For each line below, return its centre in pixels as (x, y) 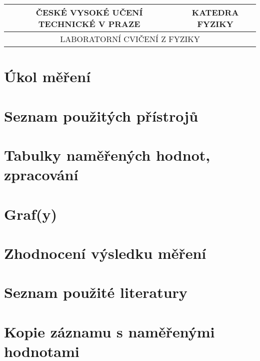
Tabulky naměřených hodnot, (107, 154)
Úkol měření (47, 76)
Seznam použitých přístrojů (101, 115)
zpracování (41, 174)
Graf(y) (31, 214)
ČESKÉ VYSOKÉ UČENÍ (89, 12)
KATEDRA (215, 12)
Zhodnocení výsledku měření (105, 253)
